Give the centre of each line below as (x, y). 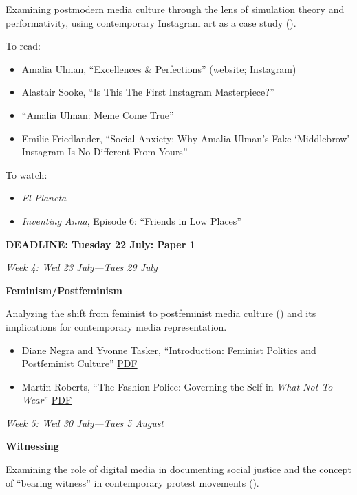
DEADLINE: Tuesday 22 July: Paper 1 (100, 244)
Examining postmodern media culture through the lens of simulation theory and (175, 9)
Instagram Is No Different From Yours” (105, 152)
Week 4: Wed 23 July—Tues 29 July (82, 267)
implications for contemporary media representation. (116, 326)
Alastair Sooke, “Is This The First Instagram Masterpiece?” (148, 92)
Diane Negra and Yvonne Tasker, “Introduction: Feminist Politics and (169, 350)
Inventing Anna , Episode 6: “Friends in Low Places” (131, 220)
